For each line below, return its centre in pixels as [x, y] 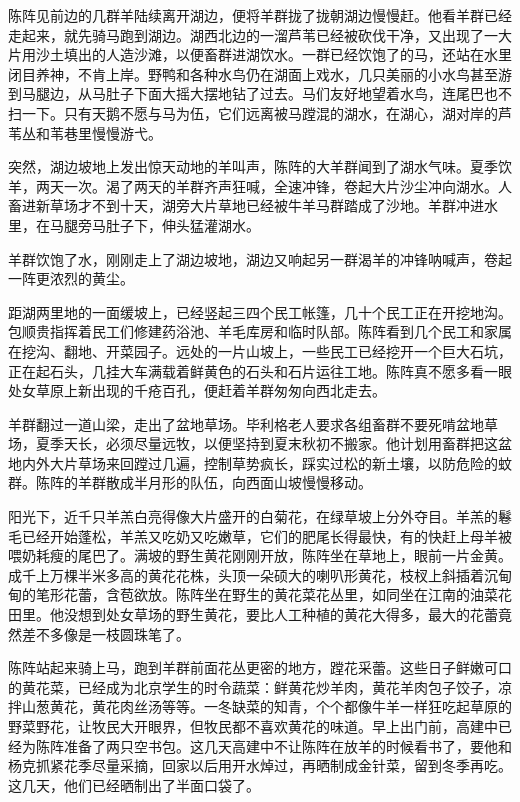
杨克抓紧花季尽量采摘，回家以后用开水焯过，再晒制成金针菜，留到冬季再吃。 [260, 765]
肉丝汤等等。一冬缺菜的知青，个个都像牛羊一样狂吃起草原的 [315, 706]
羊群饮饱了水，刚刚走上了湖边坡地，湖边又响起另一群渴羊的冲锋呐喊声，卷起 [260, 258]
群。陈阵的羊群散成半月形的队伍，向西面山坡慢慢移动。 [190, 482]
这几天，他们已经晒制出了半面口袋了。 [134, 784]
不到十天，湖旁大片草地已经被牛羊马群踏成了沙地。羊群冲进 [287, 205]
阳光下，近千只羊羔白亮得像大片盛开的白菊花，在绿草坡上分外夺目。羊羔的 [253, 516]
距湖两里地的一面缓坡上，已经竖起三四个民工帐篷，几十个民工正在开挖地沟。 [260, 311]
